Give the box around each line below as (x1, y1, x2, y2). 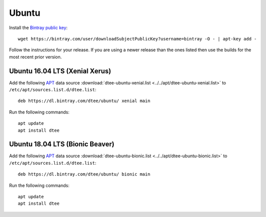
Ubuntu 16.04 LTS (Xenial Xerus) (9, 67, 111, 75)
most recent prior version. (9, 54, 62, 60)
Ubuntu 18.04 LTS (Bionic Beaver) (9, 140, 115, 148)
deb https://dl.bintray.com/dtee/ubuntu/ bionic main (18, 172, 150, 177)
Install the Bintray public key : (9, 25, 68, 31)
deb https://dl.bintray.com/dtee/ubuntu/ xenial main (18, 98, 150, 104)
